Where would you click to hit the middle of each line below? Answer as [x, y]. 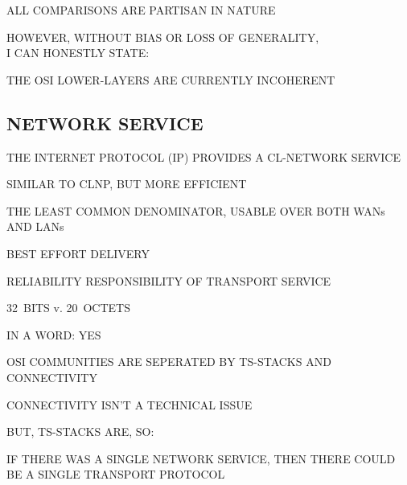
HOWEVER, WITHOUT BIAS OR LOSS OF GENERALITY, [163, 37]
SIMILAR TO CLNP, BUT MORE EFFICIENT [127, 184]
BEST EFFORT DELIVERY [78, 253]
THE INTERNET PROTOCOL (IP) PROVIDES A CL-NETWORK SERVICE [204, 156]
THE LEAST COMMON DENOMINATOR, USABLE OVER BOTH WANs [196, 210]
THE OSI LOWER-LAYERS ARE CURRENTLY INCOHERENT [171, 79]
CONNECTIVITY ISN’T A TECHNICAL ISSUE [129, 404]
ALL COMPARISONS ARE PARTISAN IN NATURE [141, 10]
